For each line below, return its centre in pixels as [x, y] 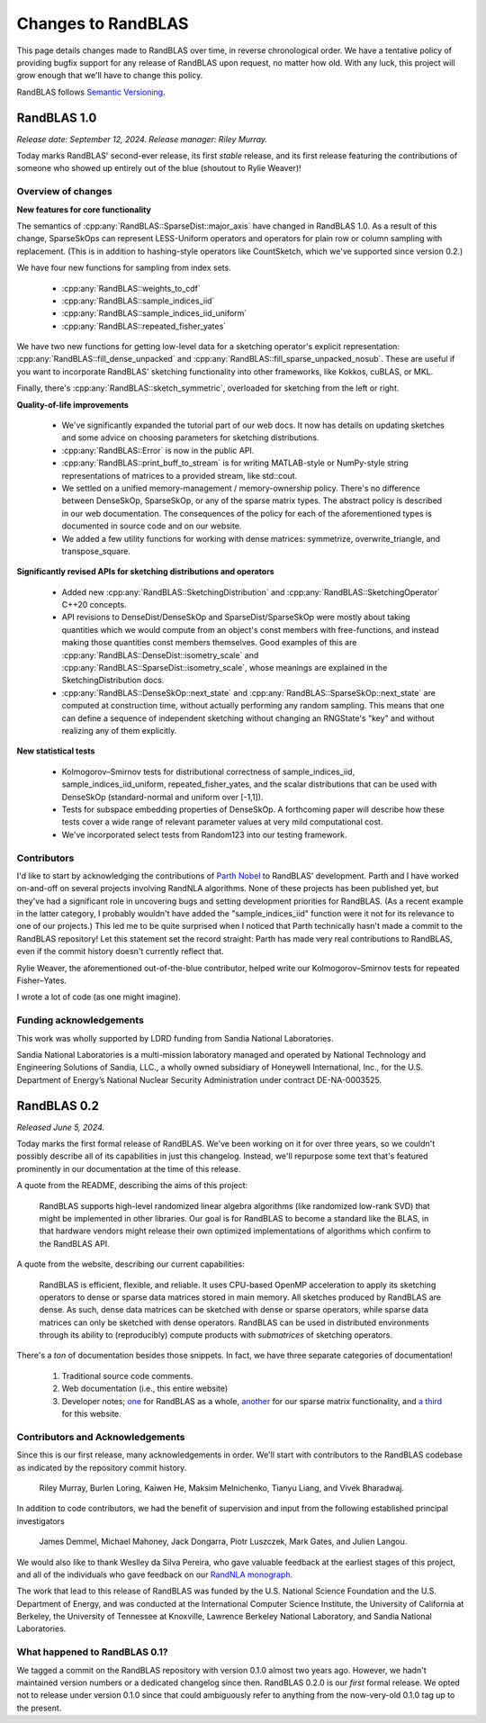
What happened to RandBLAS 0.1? [92, 1652]
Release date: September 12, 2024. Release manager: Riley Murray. [142, 139]
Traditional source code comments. [127, 1376]
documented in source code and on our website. [152, 526]
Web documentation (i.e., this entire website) [145, 1389]
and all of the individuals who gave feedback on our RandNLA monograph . [155, 1574]
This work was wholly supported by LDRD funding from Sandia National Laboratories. [175, 1038]
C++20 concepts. [94, 605]
